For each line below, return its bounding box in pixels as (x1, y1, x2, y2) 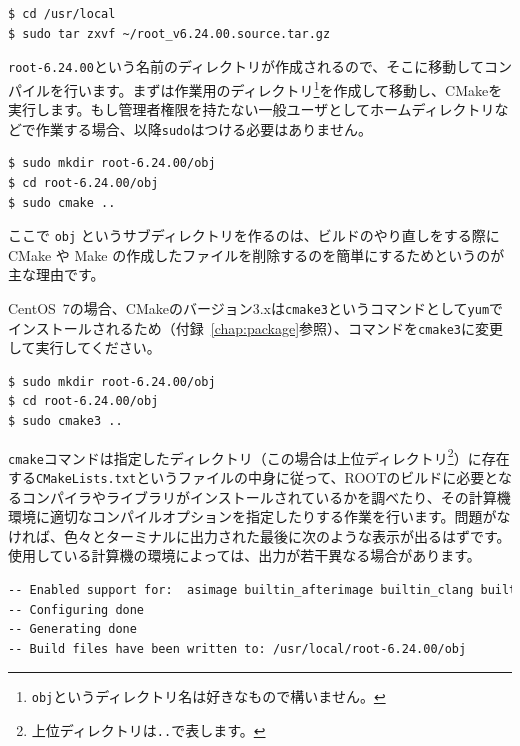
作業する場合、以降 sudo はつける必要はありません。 (35, 118, 372, 139)
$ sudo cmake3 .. (8, 414, 123, 429)
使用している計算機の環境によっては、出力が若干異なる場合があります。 (8, 545, 481, 566)
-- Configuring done (8, 602, 145, 617)
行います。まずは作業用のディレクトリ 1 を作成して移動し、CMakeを (63, 76, 503, 100)
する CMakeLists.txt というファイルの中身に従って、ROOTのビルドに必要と (8, 466, 498, 487)
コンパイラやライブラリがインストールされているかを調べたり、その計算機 (21, 486, 511, 507)
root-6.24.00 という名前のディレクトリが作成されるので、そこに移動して (8, 56, 484, 77)
